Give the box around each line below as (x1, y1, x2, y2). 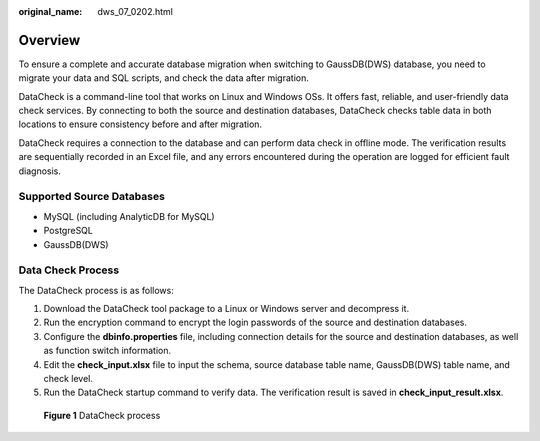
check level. (43, 373, 94, 385)
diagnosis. (18, 165, 62, 177)
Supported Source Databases (18, 190, 165, 204)
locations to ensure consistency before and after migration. (18, 118, 263, 130)
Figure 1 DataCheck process (43, 409, 161, 421)
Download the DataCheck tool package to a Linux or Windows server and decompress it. (43, 303, 410, 315)
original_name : (18, 6, 83, 17)
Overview (18, 31, 81, 49)
